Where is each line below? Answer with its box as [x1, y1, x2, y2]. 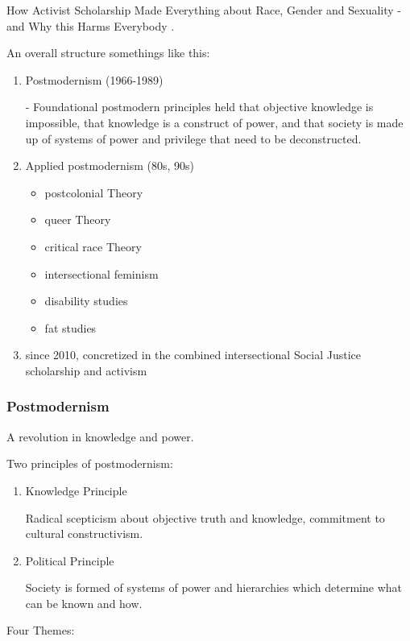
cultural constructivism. [25, 525, 143, 542]
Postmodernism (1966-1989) [25, 71, 164, 88]
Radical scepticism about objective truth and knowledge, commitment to [25, 509, 385, 526]
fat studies [44, 319, 97, 336]
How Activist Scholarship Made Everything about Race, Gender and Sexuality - [6, 2, 402, 18]
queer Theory [44, 211, 111, 228]
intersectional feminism [44, 265, 159, 282]
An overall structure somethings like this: [6, 44, 210, 61]
